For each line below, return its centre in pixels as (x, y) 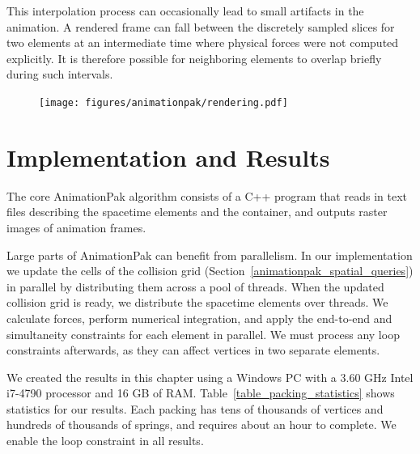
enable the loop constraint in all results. (105, 441)
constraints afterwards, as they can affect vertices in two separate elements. (193, 350)
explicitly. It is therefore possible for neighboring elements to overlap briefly (194, 58)
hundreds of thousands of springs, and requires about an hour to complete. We (202, 424)
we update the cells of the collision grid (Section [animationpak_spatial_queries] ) (210, 271)
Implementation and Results (168, 157)
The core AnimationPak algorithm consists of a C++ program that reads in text (207, 195)
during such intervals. (60, 74)
